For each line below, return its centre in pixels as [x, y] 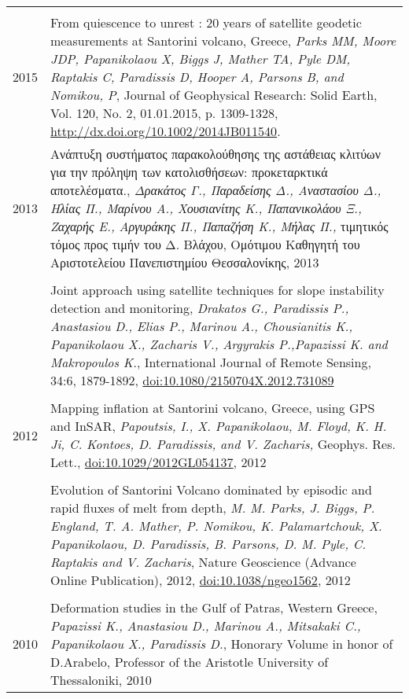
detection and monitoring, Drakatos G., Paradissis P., [200, 308]
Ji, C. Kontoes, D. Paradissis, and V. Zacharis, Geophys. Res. [223, 444]
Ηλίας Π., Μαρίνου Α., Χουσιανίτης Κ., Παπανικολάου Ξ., [206, 208]
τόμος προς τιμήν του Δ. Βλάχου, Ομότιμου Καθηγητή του [205, 244]
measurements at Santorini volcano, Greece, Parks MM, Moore [223, 40]
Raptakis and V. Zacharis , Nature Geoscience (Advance [203, 562]
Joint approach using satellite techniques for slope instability [217, 290]
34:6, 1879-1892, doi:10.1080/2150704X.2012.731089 [192, 380]
